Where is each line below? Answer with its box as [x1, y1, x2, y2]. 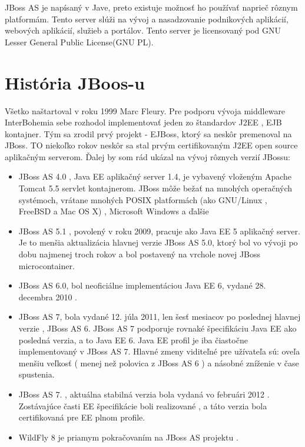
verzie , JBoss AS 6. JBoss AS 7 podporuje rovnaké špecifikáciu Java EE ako [18, 322, 297, 334]
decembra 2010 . [18, 290, 77, 303]
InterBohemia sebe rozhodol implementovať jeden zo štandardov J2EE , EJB [5, 116, 282, 128]
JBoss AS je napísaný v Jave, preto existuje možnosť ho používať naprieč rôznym [5, 1, 298, 13]
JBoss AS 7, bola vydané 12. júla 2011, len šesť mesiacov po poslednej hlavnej [18, 310, 301, 323]
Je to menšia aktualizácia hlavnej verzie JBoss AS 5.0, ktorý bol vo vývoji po [18, 236, 298, 249]
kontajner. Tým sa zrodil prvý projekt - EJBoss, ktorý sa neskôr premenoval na [5, 127, 292, 140]
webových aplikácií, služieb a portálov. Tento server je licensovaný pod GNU [5, 24, 281, 37]
